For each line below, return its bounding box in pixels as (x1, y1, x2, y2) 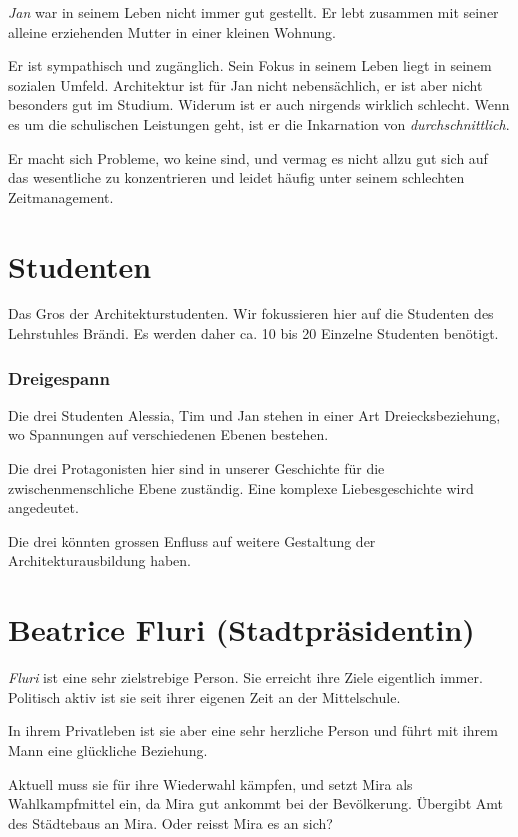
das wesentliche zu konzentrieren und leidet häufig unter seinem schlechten (8, 167, 465, 188)
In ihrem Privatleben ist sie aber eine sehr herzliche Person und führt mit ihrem (8, 720, 498, 741)
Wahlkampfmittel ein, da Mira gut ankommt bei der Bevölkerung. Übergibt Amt (8, 793, 504, 814)
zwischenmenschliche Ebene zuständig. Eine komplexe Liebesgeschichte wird (8, 477, 474, 498)
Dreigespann (8, 365, 110, 390)
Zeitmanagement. (8, 186, 114, 207)
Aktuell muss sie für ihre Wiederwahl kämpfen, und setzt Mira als (8, 773, 413, 794)
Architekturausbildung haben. (8, 550, 191, 571)
